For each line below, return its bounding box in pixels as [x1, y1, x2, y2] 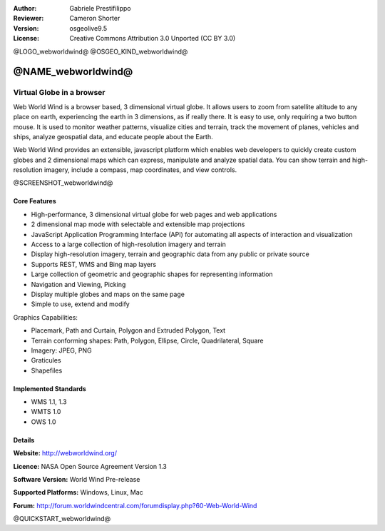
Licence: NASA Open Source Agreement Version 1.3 [13, 462, 168, 470]
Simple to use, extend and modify [31, 300, 130, 308]
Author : [13, 4, 37, 12]
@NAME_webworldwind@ [13, 66, 133, 78]
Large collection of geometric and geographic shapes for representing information [31, 270, 274, 278]
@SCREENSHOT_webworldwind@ [13, 178, 113, 187]
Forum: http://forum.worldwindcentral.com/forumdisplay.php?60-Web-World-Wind [13, 501, 257, 510]
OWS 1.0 [31, 418, 56, 426]
